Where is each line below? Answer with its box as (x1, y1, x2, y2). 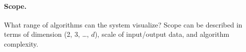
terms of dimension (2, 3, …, (4, 29, 89, 39)
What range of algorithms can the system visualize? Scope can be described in (4, 19, 243, 29)
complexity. (4, 38, 39, 49)
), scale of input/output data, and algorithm (94, 29, 230, 39)
